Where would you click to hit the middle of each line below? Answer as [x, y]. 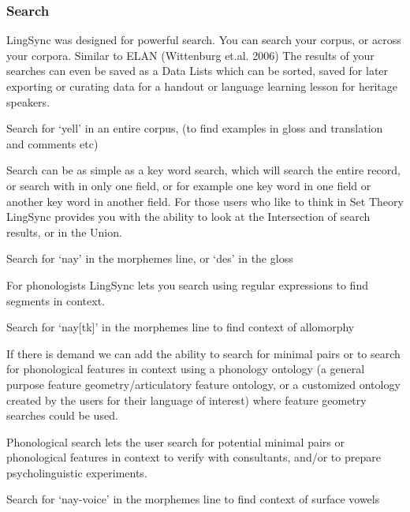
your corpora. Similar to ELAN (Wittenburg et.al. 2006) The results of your [190, 55]
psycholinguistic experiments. [77, 472]
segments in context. [56, 300]
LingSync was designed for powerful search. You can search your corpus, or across [204, 40]
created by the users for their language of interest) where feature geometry [186, 400]
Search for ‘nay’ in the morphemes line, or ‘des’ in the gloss [150, 258]
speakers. [28, 101]
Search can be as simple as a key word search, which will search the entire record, [203, 170]
